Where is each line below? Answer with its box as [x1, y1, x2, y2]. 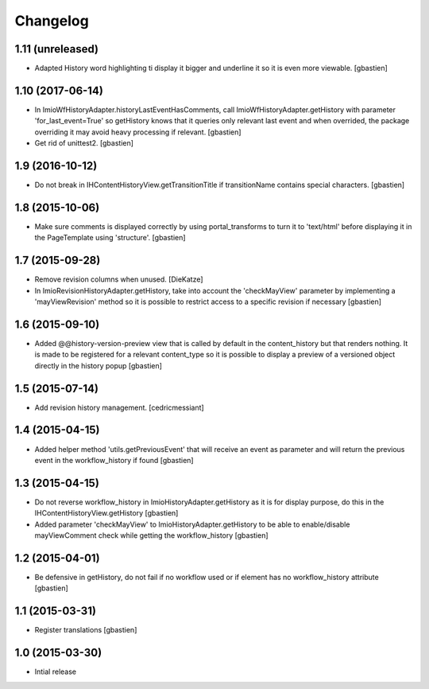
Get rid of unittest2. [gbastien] [34, 138, 134, 148]
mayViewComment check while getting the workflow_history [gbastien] [34, 531, 269, 540]
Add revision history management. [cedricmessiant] [34, 403, 204, 412]
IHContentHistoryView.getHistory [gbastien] [34, 508, 179, 518]
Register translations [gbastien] [34, 625, 137, 635]
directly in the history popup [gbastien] [34, 360, 163, 370]
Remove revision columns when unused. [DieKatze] [34, 274, 203, 284]
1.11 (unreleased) [14, 42, 99, 56]
